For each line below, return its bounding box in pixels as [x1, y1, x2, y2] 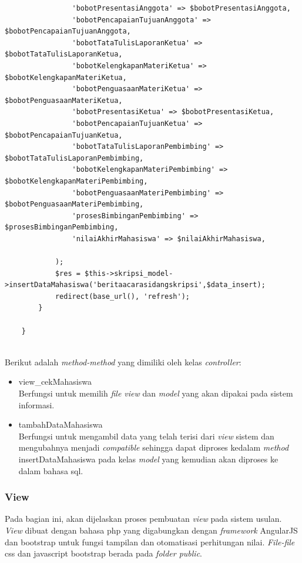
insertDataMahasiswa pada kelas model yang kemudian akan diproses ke [18, 452, 278, 465]
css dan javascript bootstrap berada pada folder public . [5, 547, 202, 559]
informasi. [18, 398, 55, 411]
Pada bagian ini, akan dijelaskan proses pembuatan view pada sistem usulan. [5, 512, 282, 525]
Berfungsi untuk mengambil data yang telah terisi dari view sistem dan [18, 429, 274, 442]
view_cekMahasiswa [18, 375, 92, 388]
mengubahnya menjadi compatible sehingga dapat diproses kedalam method [18, 441, 289, 454]
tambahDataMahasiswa [18, 418, 103, 431]
